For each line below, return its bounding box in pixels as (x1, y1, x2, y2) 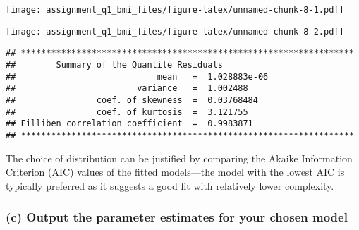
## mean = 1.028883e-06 (6, 71, 269, 82)
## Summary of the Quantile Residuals (6, 59, 223, 70)
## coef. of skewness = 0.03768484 (6, 95, 258, 105)
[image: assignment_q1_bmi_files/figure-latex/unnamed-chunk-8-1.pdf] (6, 5, 344, 15)
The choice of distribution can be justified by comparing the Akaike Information (6, 150, 353, 165)
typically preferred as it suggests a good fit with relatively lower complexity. (6, 178, 334, 193)
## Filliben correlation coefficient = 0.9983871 (6, 119, 253, 129)
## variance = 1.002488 (6, 83, 248, 94)
